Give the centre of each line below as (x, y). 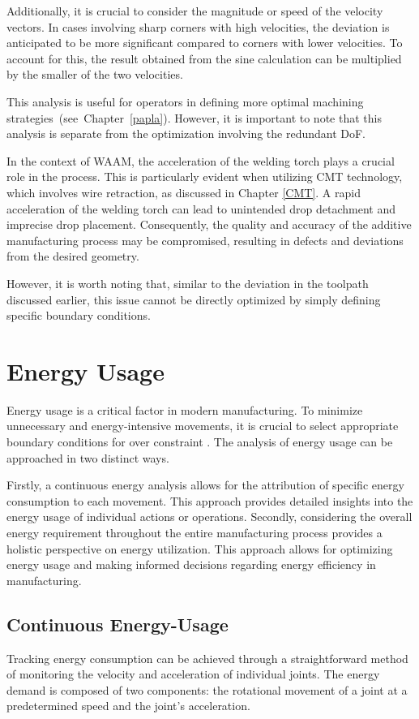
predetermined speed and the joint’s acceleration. (128, 706)
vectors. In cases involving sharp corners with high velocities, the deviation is (198, 26)
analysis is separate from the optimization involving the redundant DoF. (186, 133)
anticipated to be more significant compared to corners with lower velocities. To (205, 43)
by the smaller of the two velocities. (95, 74)
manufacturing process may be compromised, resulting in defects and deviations (205, 240)
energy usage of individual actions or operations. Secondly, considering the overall (209, 517)
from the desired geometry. (73, 256)
